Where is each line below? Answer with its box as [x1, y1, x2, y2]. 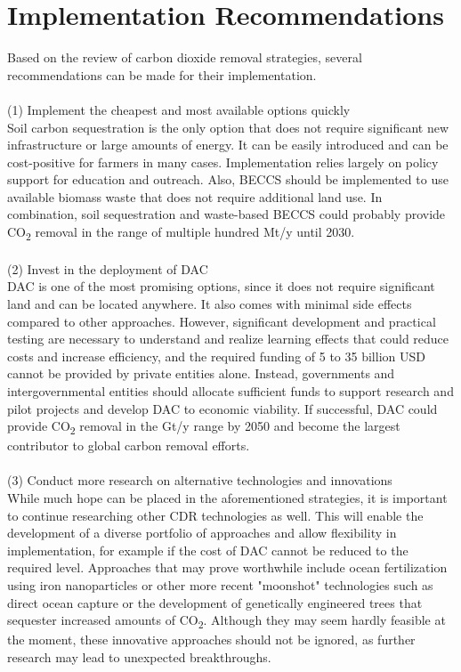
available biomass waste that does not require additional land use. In [7, 187, 383, 206]
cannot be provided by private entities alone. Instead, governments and [7, 364, 395, 383]
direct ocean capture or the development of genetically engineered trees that [7, 593, 423, 611]
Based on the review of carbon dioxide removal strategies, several [7, 48, 362, 67]
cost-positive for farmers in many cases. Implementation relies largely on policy [7, 152, 439, 171]
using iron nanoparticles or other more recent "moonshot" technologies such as [7, 576, 433, 594]
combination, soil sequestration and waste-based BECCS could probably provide [7, 205, 446, 223]
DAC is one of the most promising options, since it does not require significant [7, 277, 435, 296]
